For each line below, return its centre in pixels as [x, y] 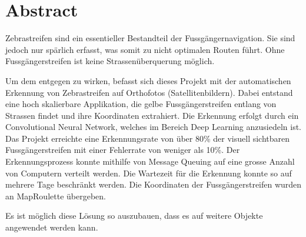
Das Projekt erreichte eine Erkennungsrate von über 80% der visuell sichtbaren [148, 138]
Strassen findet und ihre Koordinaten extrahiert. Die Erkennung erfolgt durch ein [152, 115]
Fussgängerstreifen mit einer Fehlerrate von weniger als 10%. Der [123, 150]
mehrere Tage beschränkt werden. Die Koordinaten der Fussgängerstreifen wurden [154, 184]
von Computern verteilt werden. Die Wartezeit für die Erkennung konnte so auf [149, 173]
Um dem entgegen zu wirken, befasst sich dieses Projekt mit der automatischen [148, 80]
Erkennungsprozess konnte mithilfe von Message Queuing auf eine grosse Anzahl [150, 161]
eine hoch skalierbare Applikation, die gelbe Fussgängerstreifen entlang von [141, 104]
